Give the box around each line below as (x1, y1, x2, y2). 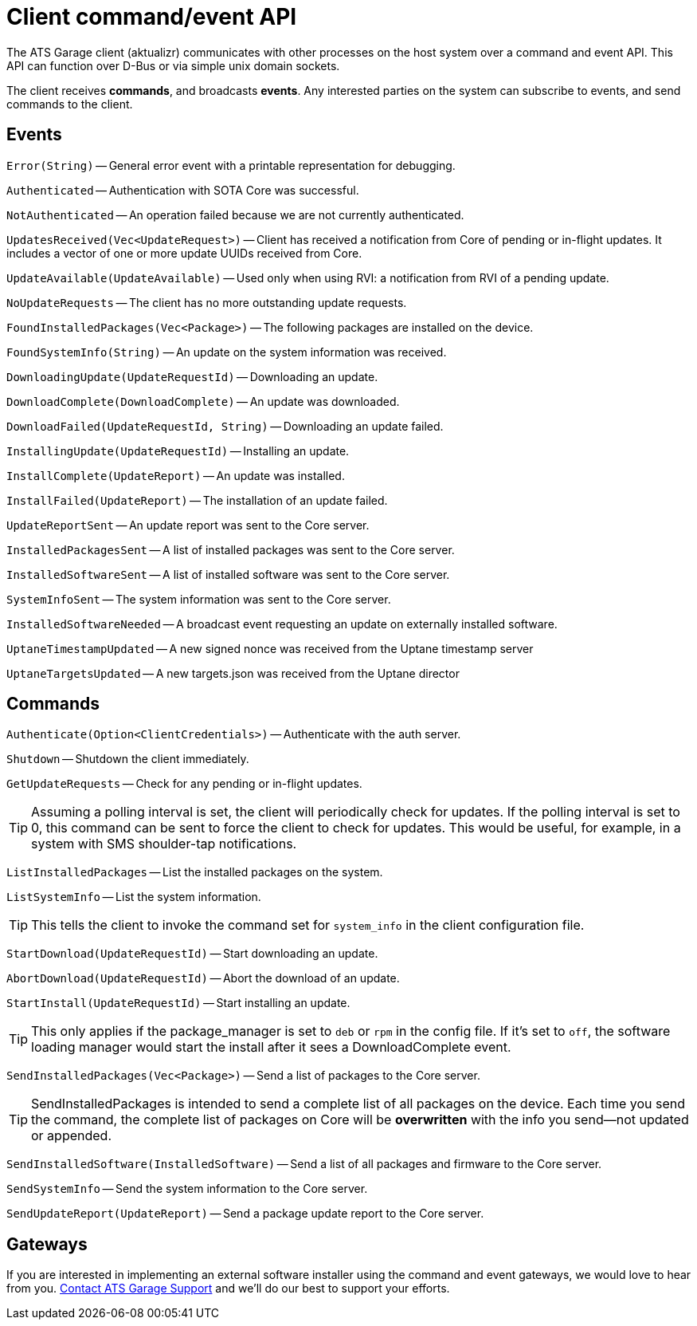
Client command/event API (6, 3, 297, 30)
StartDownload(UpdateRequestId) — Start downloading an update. (6, 946, 378, 961)
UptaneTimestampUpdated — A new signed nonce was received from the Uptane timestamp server (6, 641, 534, 655)
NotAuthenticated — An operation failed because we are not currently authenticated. (6, 207, 464, 222)
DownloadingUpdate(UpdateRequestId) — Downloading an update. (6, 369, 378, 384)
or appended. (31, 1127, 112, 1144)
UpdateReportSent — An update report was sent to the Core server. (6, 517, 370, 532)
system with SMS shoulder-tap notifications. (31, 836, 297, 852)
